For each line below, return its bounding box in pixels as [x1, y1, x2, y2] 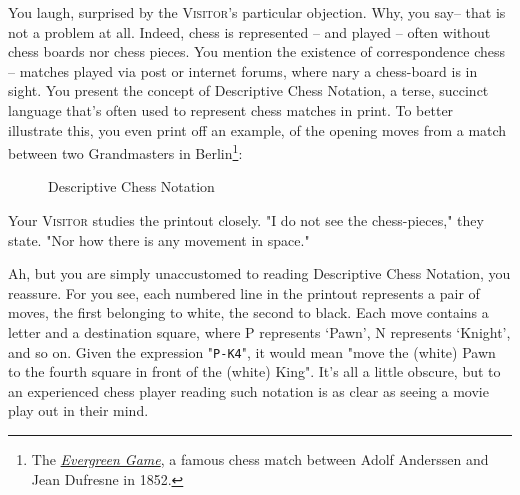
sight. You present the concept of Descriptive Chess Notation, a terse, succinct [8, 80, 489, 101]
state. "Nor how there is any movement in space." [8, 229, 310, 250]
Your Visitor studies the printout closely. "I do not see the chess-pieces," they [8, 210, 484, 230]
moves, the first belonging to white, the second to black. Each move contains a [8, 302, 489, 323]
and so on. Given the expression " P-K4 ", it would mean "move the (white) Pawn [8, 341, 496, 362]
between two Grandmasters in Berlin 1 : [8, 140, 243, 163]
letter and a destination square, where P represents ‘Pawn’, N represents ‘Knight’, [8, 321, 511, 342]
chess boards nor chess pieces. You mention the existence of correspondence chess [8, 41, 506, 62]
